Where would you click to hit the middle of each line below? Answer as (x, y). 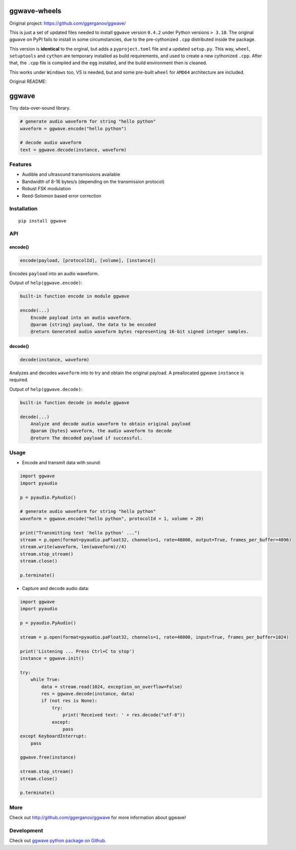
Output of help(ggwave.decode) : (46, 389)
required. (19, 380)
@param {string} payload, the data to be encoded (93, 325)
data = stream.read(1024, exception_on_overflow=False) (112, 687)
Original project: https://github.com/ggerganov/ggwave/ (68, 23)
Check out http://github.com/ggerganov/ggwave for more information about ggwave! (98, 818)
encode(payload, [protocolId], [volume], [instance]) (88, 261)
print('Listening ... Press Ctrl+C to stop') (77, 651)
